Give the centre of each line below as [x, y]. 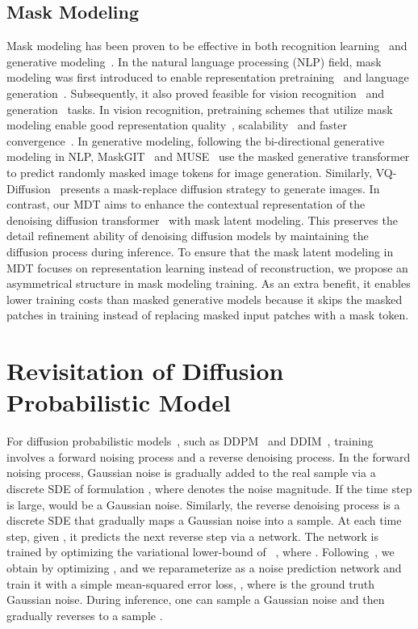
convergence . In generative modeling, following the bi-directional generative [195, 140]
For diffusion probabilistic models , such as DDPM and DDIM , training [190, 441]
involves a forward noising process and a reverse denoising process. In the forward [209, 456]
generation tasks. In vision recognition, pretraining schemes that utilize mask [200, 109]
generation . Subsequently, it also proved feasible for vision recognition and [195, 93]
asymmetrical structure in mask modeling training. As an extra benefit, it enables [209, 283]
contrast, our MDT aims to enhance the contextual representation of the [186, 204]
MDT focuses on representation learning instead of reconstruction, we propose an [207, 267]
